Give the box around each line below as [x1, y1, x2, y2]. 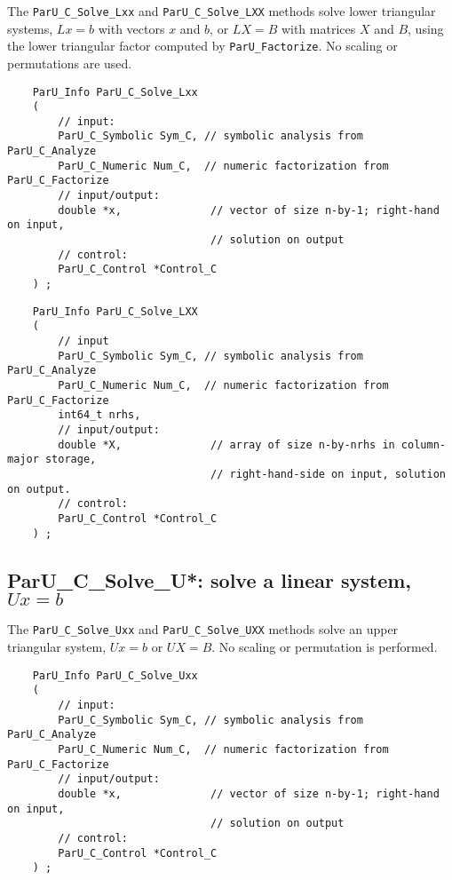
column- [400, 438, 446, 451]
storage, [44, 453, 97, 466]
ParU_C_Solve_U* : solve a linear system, [7, 566, 412, 593]
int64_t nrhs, [58, 408, 141, 422]
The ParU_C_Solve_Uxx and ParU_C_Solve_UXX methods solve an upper [7, 620, 399, 638]
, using [408, 19, 444, 37]
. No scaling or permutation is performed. [211, 638, 438, 656]
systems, [7, 19, 53, 37]
